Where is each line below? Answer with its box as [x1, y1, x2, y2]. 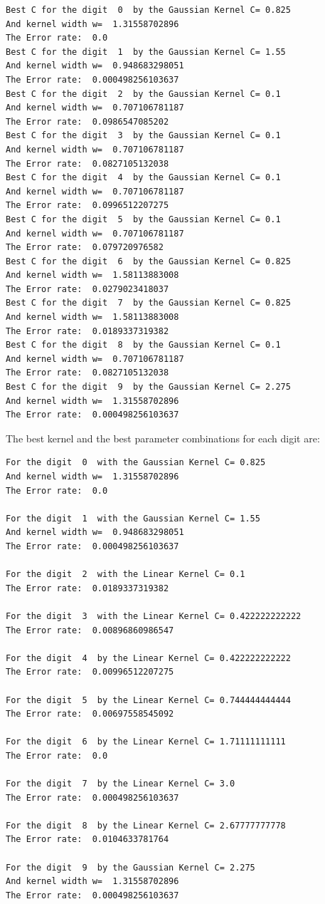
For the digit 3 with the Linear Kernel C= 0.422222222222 [6, 611, 302, 621]
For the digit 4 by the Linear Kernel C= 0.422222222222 [6, 653, 291, 663]
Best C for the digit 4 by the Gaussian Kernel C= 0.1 [6, 172, 281, 183]
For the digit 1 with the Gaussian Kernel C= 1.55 [6, 513, 260, 524]
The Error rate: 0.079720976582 [6, 242, 164, 253]
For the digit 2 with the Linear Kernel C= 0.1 [6, 569, 245, 580]
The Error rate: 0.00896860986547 [6, 625, 174, 635]
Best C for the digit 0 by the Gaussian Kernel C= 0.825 [6, 5, 291, 15]
